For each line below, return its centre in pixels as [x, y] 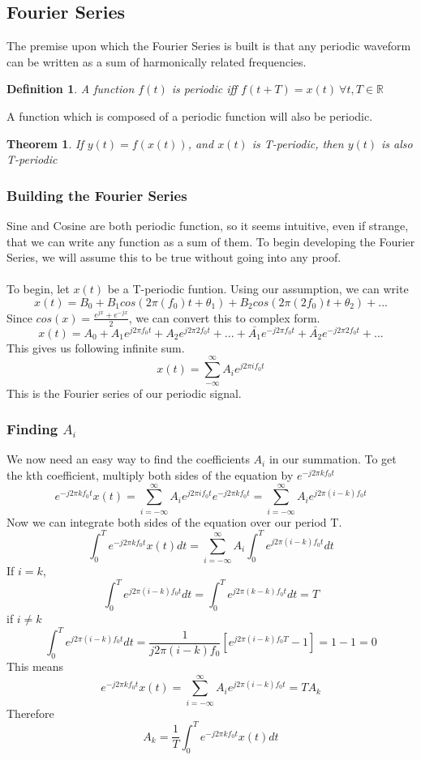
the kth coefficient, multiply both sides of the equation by [150, 475]
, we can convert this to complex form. [224, 317]
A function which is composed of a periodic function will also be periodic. [190, 115]
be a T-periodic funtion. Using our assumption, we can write [258, 289]
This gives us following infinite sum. [96, 347]
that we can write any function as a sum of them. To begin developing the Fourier [211, 241]
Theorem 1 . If [45, 143]
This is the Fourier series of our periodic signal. [124, 393]
